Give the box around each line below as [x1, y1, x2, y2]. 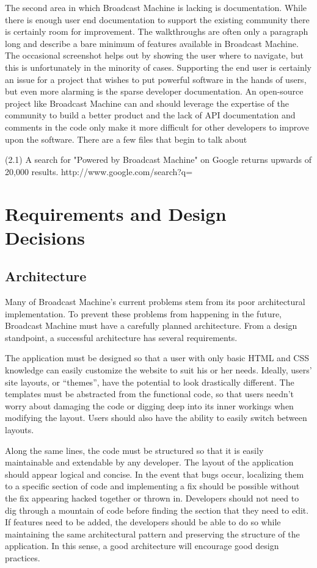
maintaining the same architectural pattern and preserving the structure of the [5, 527, 300, 540]
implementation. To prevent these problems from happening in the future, [5, 307, 282, 320]
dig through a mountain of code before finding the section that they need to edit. [5, 503, 309, 516]
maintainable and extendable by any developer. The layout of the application [5, 456, 294, 469]
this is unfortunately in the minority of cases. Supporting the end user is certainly [5, 60, 312, 73]
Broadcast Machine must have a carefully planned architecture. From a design [5, 319, 297, 332]
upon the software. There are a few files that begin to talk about [5, 132, 247, 145]
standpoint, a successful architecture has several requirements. [5, 331, 238, 343]
